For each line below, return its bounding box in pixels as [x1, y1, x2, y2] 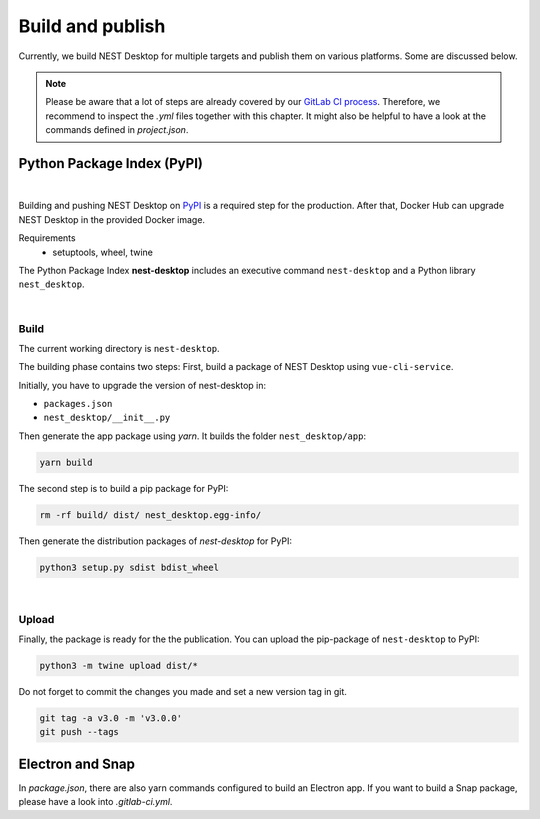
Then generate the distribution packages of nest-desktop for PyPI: [18, 535, 292, 547]
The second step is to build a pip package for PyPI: [18, 482, 229, 494]
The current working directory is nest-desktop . [18, 342, 220, 354]
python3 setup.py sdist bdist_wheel [39, 561, 220, 573]
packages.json [43, 398, 113, 410]
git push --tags [39, 726, 120, 738]
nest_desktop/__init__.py [43, 412, 171, 424]
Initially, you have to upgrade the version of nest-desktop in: [18, 379, 267, 391]
